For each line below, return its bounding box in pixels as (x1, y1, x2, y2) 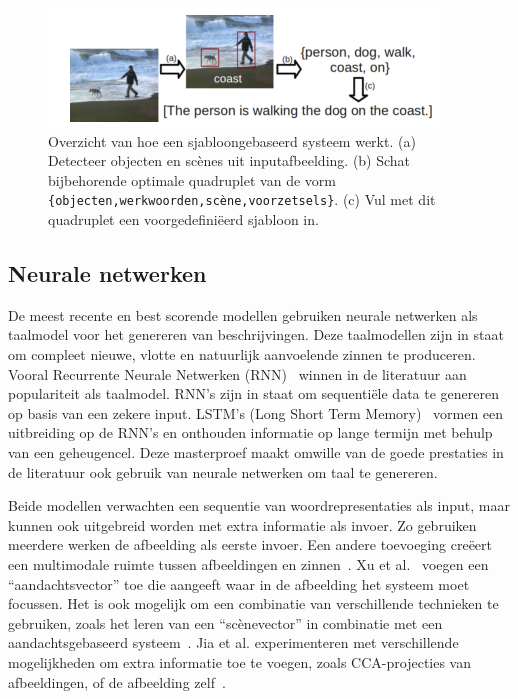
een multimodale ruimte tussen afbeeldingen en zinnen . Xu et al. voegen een (8, 553, 489, 574)
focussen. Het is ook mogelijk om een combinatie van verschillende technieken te (8, 593, 499, 614)
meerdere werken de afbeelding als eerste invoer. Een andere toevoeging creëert (8, 534, 492, 555)
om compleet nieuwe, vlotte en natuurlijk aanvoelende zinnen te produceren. (8, 344, 476, 365)
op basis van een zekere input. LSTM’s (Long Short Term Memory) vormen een (8, 402, 504, 423)
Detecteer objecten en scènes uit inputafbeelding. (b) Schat (48, 150, 411, 171)
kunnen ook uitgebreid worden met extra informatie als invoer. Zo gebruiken (8, 514, 477, 535)
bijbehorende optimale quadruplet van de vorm (48, 169, 336, 190)
